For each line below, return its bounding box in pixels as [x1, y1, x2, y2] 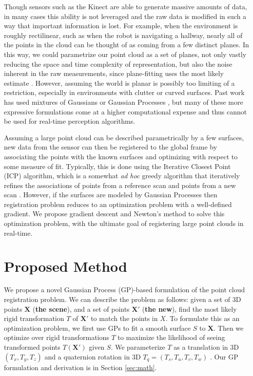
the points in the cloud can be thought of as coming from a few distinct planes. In [4, 39, 249, 50]
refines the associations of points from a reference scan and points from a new [4, 180, 236, 190]
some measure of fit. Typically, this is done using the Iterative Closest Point [4, 161, 231, 171]
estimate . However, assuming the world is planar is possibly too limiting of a [4, 77, 235, 88]
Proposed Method [4, 256, 127, 276]
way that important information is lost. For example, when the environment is [4, 20, 238, 31]
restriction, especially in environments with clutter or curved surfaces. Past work [4, 87, 245, 97]
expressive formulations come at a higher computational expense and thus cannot [4, 106, 247, 116]
